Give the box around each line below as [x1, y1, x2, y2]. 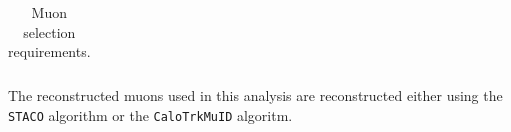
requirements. [8, 41, 91, 62]
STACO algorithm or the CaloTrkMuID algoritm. [8, 104, 293, 125]
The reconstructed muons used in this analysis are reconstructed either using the [8, 85, 503, 106]
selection [23, 21, 76, 42]
